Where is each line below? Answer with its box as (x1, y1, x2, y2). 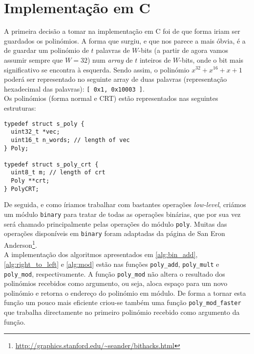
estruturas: (4, 102, 36, 113)
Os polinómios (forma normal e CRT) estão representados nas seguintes (4, 93, 218, 103)
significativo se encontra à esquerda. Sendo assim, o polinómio (4, 64, 190, 74)
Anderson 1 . (4, 238, 37, 250)
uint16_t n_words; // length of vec (11, 136, 130, 143)
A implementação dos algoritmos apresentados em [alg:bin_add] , (4, 249, 198, 260)
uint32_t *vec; (11, 128, 60, 136)
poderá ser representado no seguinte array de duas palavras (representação (4, 74, 227, 84)
